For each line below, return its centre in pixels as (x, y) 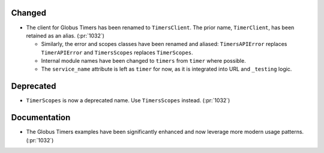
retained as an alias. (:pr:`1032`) (65, 35)
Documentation (41, 117)
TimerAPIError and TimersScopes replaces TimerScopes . (117, 52)
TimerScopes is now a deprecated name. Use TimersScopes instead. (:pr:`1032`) (128, 100)
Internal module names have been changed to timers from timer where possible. (143, 61)
